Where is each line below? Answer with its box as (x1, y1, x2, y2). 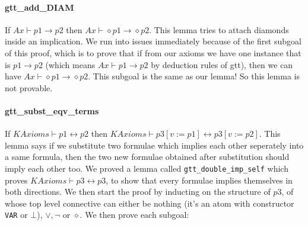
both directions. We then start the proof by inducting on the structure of (5, 185, 271, 198)
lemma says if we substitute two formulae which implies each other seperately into (5, 139, 304, 151)
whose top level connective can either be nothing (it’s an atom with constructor (5, 197, 294, 209)
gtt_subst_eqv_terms (5, 104, 99, 117)
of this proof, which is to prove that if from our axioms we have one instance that (5, 46, 301, 59)
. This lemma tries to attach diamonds (149, 23, 289, 36)
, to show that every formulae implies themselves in (106, 173, 293, 186)
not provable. (5, 81, 53, 94)
